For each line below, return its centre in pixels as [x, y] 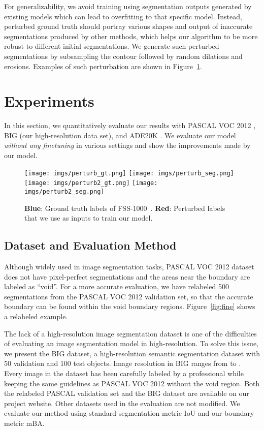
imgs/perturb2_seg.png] [64, 191]
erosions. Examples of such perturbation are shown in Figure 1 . [103, 66]
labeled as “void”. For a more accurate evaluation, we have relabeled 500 [117, 286]
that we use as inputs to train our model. [89, 218]
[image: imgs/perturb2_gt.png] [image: [91, 183]
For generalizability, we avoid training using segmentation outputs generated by [128, 6]
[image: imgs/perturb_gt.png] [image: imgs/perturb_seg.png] [129, 173]
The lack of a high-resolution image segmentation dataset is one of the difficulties [130, 333]
